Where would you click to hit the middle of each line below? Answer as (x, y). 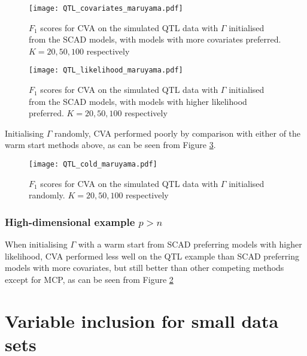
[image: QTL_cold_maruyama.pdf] (93, 165)
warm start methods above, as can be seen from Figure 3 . (110, 145)
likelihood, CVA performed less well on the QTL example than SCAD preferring (152, 256)
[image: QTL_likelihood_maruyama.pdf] (106, 70)
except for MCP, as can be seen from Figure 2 (89, 279)
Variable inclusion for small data (142, 320)
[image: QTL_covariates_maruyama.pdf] (106, 8)
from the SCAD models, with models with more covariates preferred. (155, 39)
